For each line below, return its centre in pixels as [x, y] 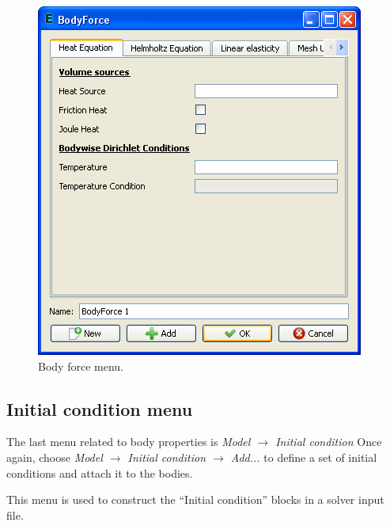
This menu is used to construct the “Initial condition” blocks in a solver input [195, 499]
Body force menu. [81, 366]
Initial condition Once [329, 442]
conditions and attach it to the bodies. [100, 473]
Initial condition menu [100, 408]
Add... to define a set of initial [304, 457]
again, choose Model [55, 457]
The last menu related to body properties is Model [129, 442]
